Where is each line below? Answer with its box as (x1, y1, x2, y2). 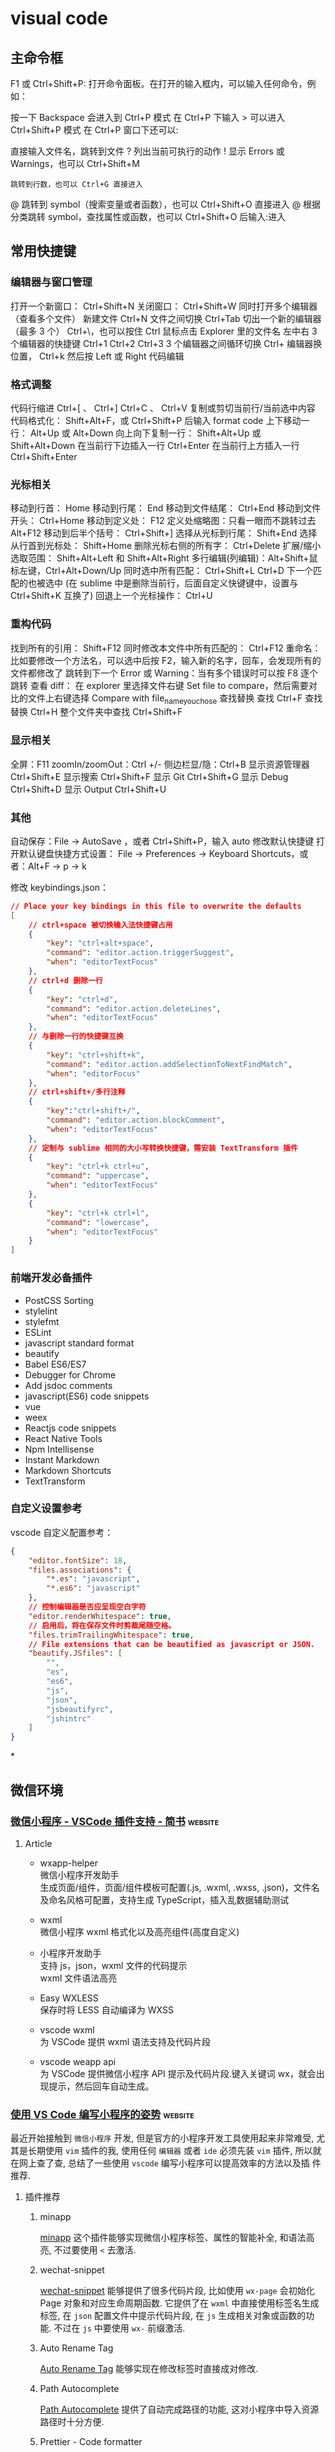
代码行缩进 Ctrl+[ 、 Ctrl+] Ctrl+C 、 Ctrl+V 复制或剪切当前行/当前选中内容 (10, 402, 316, 414)
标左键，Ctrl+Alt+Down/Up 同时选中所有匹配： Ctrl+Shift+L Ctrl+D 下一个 (10, 565, 313, 577)
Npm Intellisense (24, 1443, 95, 1455)
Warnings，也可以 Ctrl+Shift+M (10, 158, 140, 169)
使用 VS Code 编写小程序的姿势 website (10, 2107, 195, 2121)
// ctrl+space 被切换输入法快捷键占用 (28, 920, 173, 930)
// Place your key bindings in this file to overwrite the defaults (10, 901, 302, 911)
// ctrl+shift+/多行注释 (28, 1087, 126, 1097)
